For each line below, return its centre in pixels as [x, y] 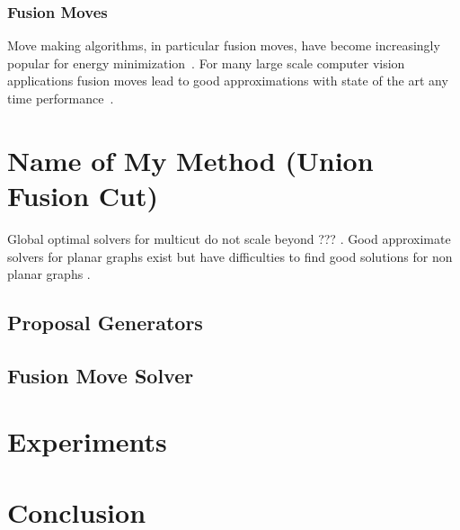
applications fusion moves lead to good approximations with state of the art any [228, 81]
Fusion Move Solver [101, 375]
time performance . [61, 98]
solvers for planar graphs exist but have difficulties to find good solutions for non [230, 256]
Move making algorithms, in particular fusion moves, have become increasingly [224, 45]
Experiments [87, 441]
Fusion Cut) [83, 195]
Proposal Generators [105, 323]
